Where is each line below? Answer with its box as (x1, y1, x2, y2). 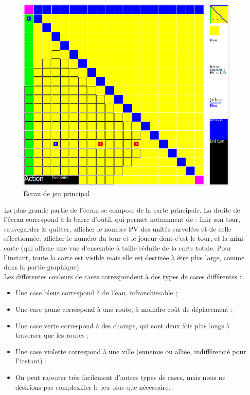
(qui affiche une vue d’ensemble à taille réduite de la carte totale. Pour (21, 243, 232, 253)
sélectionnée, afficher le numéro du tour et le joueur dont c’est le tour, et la (4, 233, 228, 243)
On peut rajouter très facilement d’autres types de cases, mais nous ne (15, 372, 226, 382)
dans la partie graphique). (4, 262, 81, 272)
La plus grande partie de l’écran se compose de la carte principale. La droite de (4, 204, 240, 215)
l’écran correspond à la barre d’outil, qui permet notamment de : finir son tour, (4, 214, 240, 224)
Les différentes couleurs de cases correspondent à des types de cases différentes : (4, 271, 242, 281)
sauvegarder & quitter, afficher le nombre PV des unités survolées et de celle (4, 223, 232, 233)
